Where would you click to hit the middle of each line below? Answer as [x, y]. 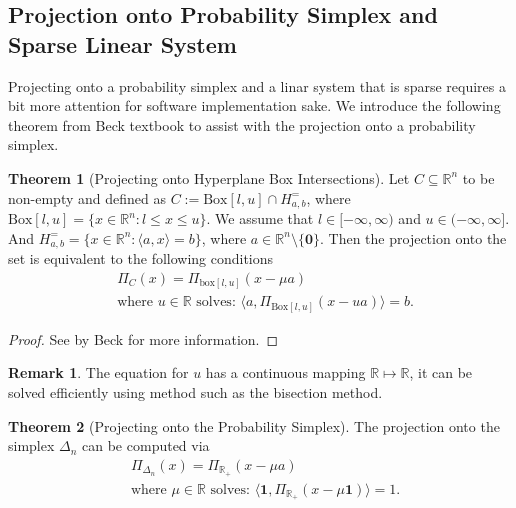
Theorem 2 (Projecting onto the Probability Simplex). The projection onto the [254, 425]
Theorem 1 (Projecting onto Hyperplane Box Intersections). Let [209, 177]
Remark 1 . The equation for [98, 372]
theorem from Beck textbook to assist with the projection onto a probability [242, 124]
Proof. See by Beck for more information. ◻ [143, 338]
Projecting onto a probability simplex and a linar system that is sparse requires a [257, 85]
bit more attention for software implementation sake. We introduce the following [254, 105]
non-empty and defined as [87, 197]
